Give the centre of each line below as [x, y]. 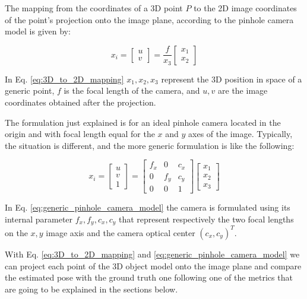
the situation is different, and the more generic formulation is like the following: [150, 145]
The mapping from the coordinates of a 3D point [94, 8]
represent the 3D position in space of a [232, 79]
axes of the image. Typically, [240, 134]
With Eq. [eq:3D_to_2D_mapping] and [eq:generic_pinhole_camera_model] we [152, 254]
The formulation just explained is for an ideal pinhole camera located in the [143, 122]
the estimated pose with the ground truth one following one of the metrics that [149, 277]
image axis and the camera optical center [121, 232]
